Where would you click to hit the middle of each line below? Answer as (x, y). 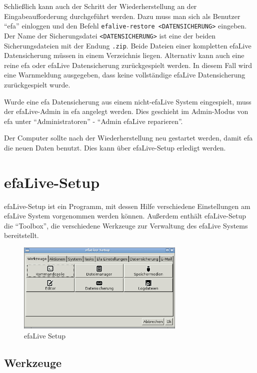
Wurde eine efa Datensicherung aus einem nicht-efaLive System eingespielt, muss (128, 101)
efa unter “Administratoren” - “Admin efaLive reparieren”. (93, 121)
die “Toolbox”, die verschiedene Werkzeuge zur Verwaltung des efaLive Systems (126, 225)
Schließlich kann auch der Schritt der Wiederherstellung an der (100, 6)
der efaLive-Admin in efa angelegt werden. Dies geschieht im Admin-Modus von (126, 111)
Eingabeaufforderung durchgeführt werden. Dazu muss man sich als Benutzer (122, 16)
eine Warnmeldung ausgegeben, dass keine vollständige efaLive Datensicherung (125, 75)
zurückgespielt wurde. (37, 84)
